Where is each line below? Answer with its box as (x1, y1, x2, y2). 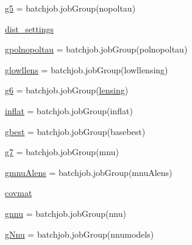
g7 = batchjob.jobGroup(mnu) (5, 145, 119, 158)
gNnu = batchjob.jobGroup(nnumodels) (5, 227, 154, 240)
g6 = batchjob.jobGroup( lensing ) (5, 84, 129, 97)
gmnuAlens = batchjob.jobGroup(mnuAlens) (5, 166, 172, 178)
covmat (5, 186, 32, 199)
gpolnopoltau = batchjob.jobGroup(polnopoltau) (5, 43, 188, 56)
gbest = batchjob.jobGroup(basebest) (5, 125, 146, 137)
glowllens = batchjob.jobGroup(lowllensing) (5, 63, 168, 76)
